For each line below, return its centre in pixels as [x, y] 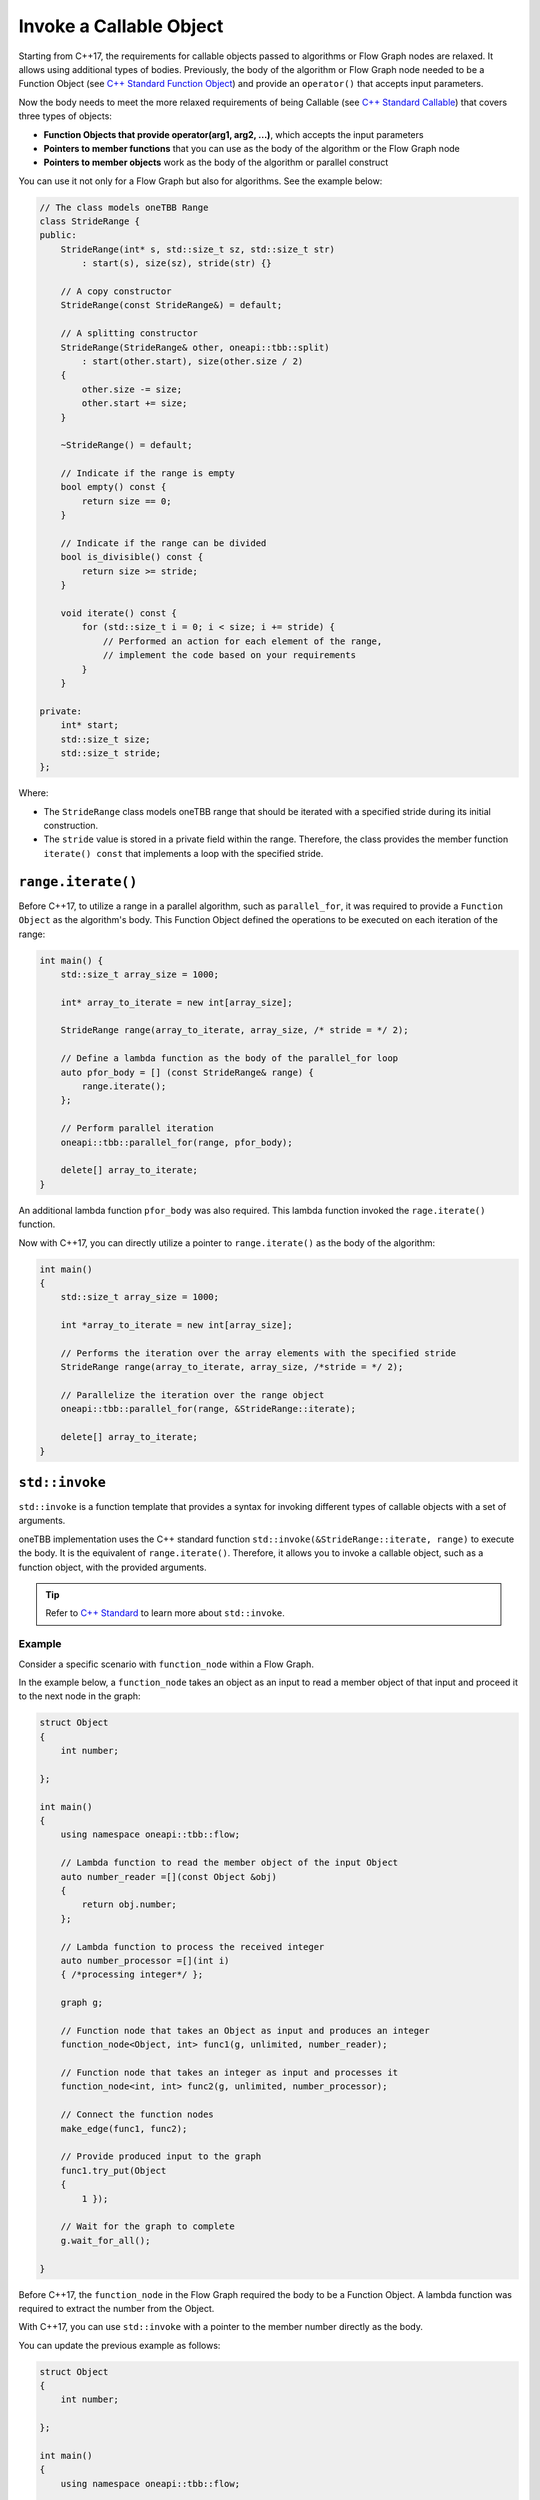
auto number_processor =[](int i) [145, 1960]
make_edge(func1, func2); [124, 2128]
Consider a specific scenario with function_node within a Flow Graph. [166, 1664]
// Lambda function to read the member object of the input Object [229, 1863]
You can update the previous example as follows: [119, 2345]
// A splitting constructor [129, 333]
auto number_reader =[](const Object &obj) [168, 1876]
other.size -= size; [132, 389]
